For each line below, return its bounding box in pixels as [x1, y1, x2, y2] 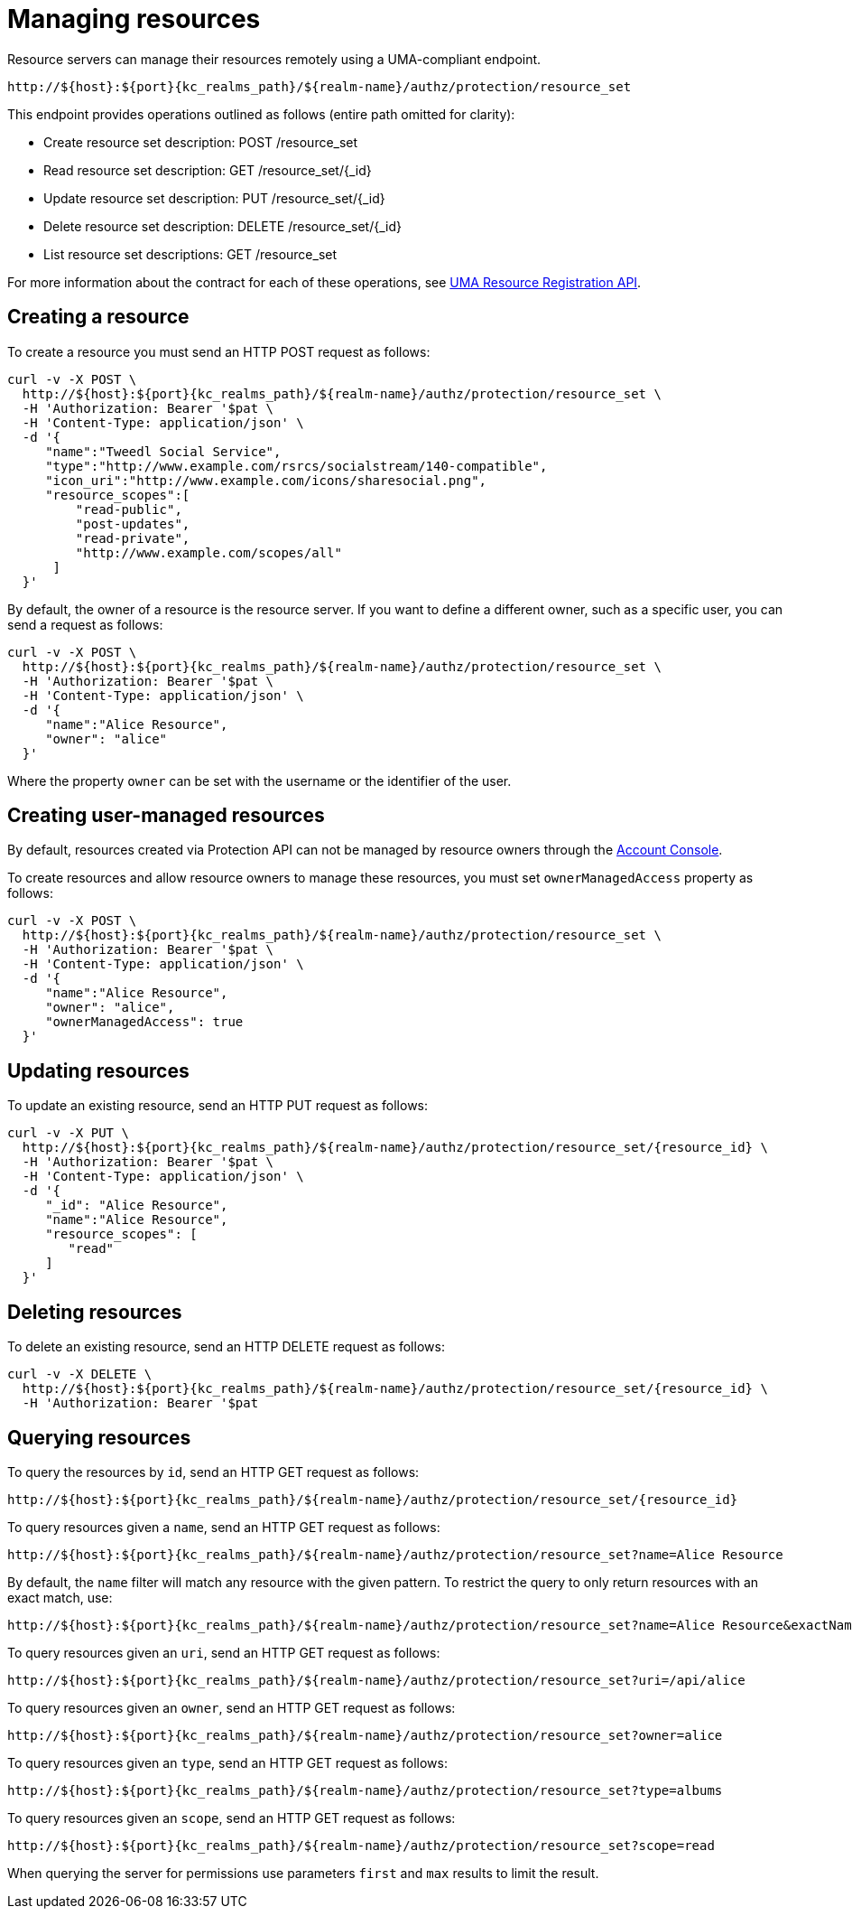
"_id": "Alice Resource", [45, 1198, 228, 1213]
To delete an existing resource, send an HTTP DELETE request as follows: [7, 1339, 445, 1355]
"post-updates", [75, 516, 190, 531]
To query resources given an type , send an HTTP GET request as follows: [7, 1754, 448, 1771]
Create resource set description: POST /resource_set [43, 134, 358, 150]
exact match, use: [7, 1589, 113, 1605]
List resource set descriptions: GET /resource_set [43, 246, 338, 262]
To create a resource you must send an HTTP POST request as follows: [7, 343, 431, 360]
